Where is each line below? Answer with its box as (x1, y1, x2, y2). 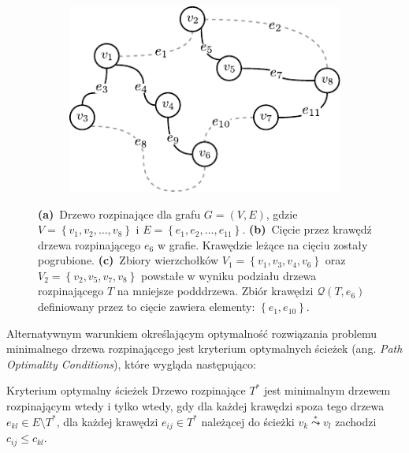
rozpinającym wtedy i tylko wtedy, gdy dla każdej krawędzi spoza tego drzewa (6, 398, 385, 414)
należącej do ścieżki (201, 413, 295, 429)
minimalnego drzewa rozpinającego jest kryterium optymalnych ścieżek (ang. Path (6, 340, 403, 357)
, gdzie (266, 205, 298, 222)
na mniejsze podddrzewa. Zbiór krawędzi (117, 283, 314, 299)
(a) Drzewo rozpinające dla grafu (38, 205, 201, 222)
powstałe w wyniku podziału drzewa (141, 267, 317, 283)
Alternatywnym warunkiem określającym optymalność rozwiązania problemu (6, 324, 377, 341)
